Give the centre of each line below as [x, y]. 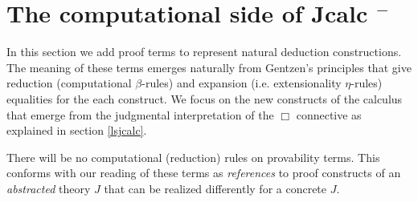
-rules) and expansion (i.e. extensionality [242, 83]
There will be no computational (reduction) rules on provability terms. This [193, 157]
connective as [329, 114]
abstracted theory [49, 188]
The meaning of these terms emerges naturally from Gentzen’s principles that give [209, 67]
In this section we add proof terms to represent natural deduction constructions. [204, 52]
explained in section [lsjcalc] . [77, 130]
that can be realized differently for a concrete [215, 188]
